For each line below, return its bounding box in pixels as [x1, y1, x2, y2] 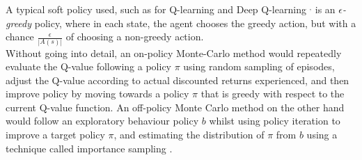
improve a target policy [6, 127, 105, 142]
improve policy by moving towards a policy [6, 86, 189, 101]
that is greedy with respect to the [200, 86, 345, 101]
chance [6, 29, 34, 44]
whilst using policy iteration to [209, 113, 340, 128]
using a [306, 127, 338, 142]
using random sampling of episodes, [183, 59, 335, 74]
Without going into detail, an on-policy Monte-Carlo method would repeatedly [6, 45, 342, 60]
